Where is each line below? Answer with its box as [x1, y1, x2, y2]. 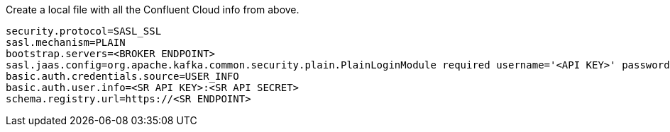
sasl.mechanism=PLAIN [6, 37, 126, 48]
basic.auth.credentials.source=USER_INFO [6, 71, 239, 82]
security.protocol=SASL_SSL [6, 25, 162, 37]
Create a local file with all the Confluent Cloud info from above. [6, 4, 300, 16]
